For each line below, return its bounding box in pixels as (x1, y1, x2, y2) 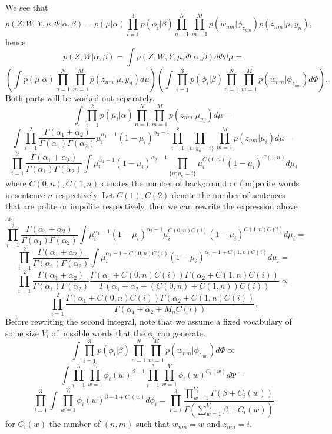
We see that (5, 1, 48, 13)
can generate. (157, 326, 205, 339)
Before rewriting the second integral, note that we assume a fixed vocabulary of (5, 315, 292, 328)
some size (5, 326, 39, 339)
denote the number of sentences (172, 188, 285, 201)
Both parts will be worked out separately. (5, 92, 155, 104)
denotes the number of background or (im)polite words (101, 177, 300, 189)
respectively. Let (55, 188, 114, 201)
